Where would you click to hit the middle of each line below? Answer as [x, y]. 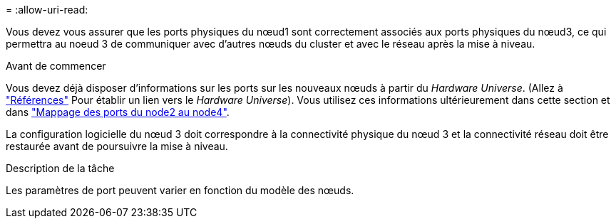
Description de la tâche [60, 168]
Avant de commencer [56, 66]
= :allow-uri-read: [47, 10]
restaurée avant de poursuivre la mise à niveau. [117, 146]
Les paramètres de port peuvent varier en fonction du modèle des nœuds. [180, 190]
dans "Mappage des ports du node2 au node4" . [118, 112]
